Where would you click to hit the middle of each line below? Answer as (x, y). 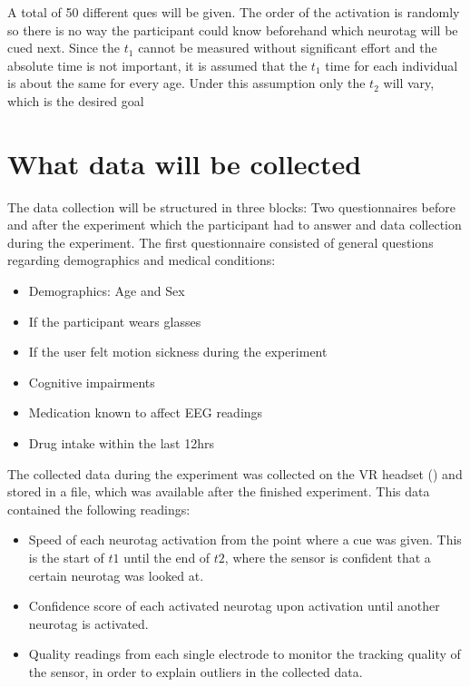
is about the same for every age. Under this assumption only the (186, 83)
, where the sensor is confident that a (328, 557)
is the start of (66, 557)
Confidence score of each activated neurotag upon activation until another (234, 606)
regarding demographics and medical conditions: (142, 260)
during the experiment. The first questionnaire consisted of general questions (220, 242)
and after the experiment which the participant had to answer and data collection (235, 225)
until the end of (167, 557)
